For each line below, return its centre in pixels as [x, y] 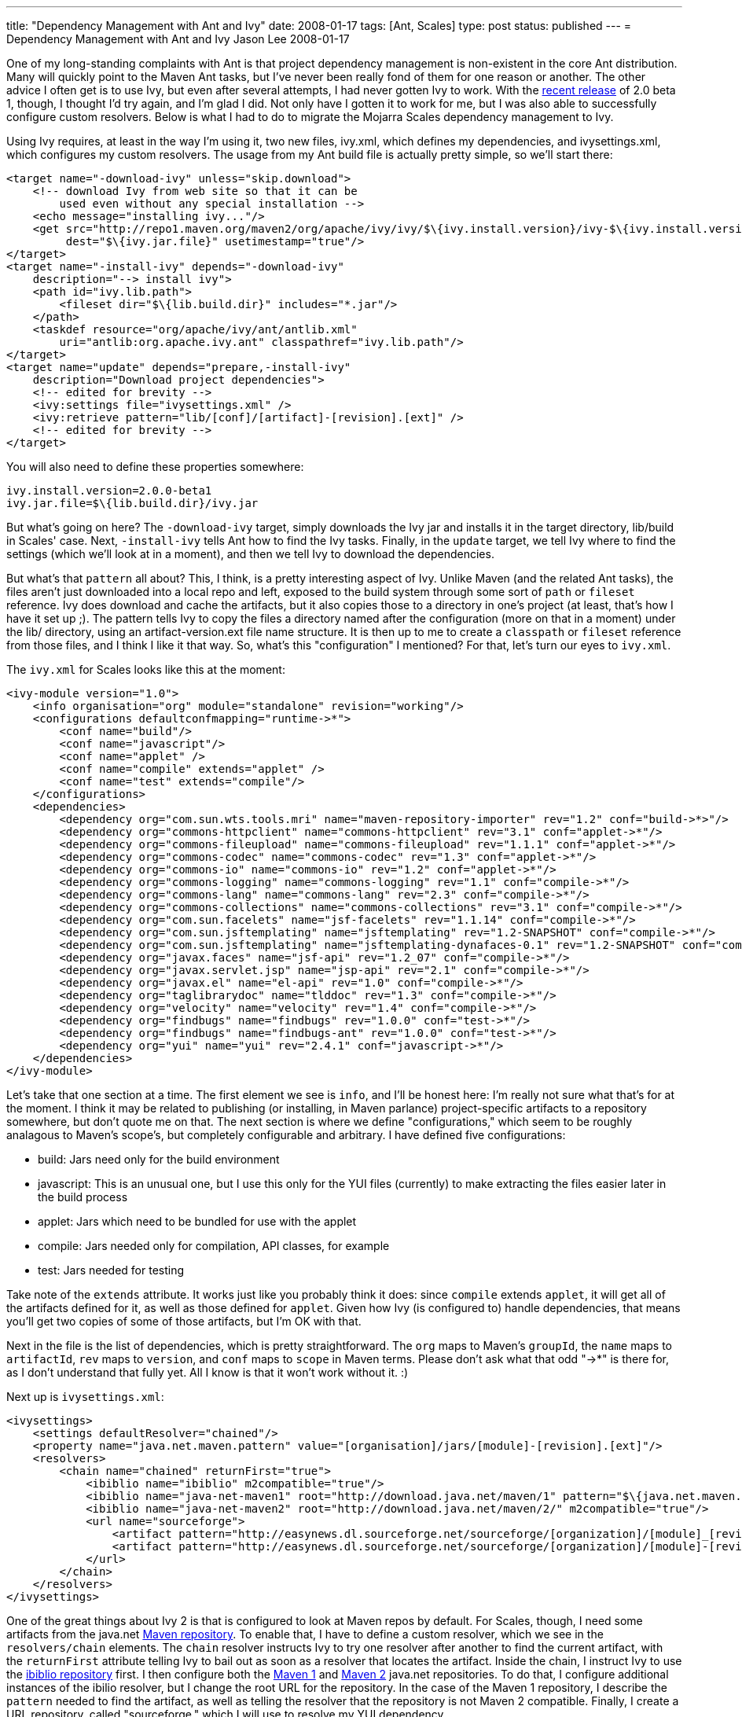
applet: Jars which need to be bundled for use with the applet [197, 1221]
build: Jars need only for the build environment [159, 1159]
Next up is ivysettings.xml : [85, 1397]
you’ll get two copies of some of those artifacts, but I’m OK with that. [184, 1321]
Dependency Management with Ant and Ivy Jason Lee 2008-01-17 [178, 39]
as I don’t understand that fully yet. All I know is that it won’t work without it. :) [208, 1372]
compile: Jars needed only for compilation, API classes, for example [214, 1246]
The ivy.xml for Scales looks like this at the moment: [146, 669]
